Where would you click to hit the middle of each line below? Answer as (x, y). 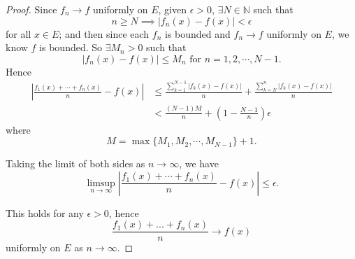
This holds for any (45, 212)
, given (173, 9)
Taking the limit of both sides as (75, 163)
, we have (199, 163)
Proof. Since (31, 9)
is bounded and (198, 33)
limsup (101, 183)
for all (19, 33)
